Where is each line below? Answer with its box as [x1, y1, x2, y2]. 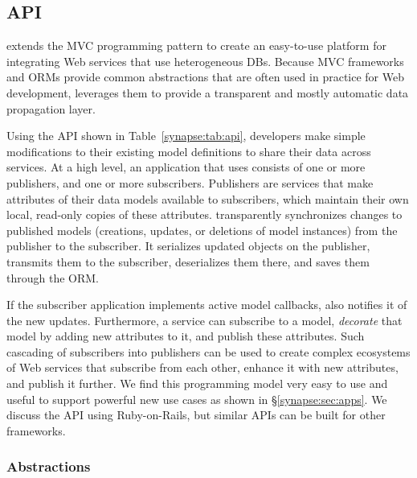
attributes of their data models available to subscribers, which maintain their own [6, 190, 409, 207]
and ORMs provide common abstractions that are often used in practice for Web [6, 68, 404, 85]
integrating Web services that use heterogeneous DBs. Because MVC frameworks [6, 52, 404, 69]
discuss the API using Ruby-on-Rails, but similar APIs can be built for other [6, 406, 386, 423]
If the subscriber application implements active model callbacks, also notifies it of [6, 296, 407, 313]
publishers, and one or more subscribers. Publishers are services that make [6, 174, 374, 191]
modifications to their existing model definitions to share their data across [6, 142, 371, 159]
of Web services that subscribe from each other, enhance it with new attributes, [6, 359, 399, 376]
